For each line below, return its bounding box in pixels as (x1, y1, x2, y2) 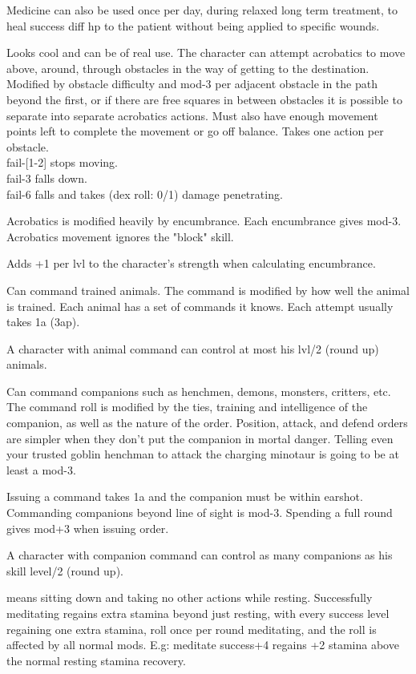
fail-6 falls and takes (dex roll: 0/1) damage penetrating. (6, 185, 283, 202)
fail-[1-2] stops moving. (6, 154, 118, 171)
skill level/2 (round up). (6, 562, 123, 579)
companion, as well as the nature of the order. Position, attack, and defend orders (6, 414, 408, 431)
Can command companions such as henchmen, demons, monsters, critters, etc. (6, 382, 391, 399)
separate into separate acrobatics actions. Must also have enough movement (6, 107, 378, 123)
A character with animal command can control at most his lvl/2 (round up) (6, 340, 379, 357)
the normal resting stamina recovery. (6, 652, 186, 668)
